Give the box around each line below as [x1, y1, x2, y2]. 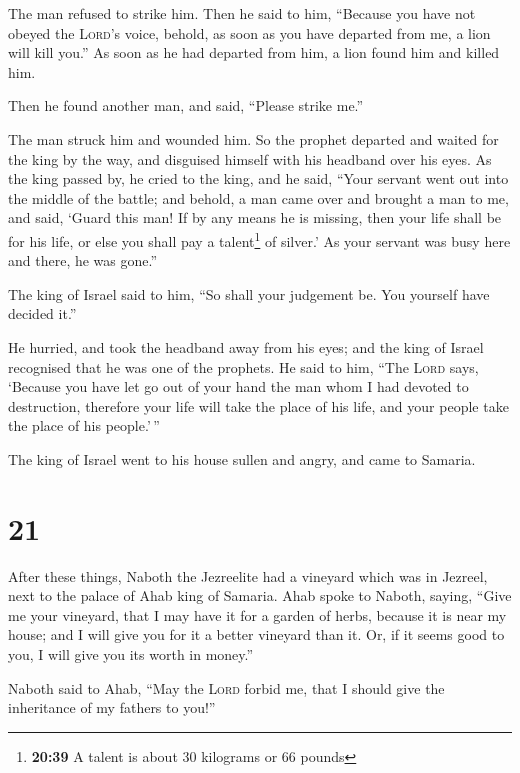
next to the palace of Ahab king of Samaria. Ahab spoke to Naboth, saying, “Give [8, 585, 512, 606]
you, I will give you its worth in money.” [8, 644, 254, 665]
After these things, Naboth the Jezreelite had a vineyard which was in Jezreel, [8, 565, 488, 586]
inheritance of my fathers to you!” [8, 697, 216, 718]
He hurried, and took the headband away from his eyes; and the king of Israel [8, 336, 484, 357]
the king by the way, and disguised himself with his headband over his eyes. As [8, 148, 492, 169]
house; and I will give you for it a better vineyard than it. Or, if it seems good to [8, 624, 505, 645]
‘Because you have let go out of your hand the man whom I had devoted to [8, 376, 469, 397]
